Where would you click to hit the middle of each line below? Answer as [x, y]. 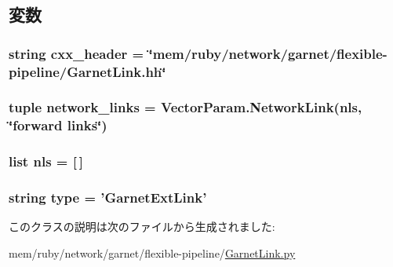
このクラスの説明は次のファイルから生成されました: [142, 227]
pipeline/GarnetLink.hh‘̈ [87, 71]
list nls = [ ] [46, 161]
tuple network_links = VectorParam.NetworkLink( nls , [186, 107]
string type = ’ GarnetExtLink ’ [108, 198]
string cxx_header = [76, 53]
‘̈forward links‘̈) [58, 125]
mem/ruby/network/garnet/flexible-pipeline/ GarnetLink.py [152, 252]
